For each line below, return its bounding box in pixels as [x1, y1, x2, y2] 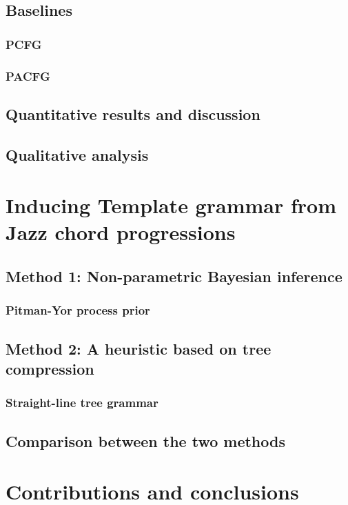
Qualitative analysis [6, 143, 149, 165]
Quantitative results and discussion [6, 103, 260, 124]
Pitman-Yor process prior [6, 301, 150, 319]
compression [6, 358, 94, 379]
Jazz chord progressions [6, 218, 236, 246]
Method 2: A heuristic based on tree [6, 337, 272, 359]
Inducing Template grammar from [6, 191, 336, 219]
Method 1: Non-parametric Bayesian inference [6, 265, 342, 286]
